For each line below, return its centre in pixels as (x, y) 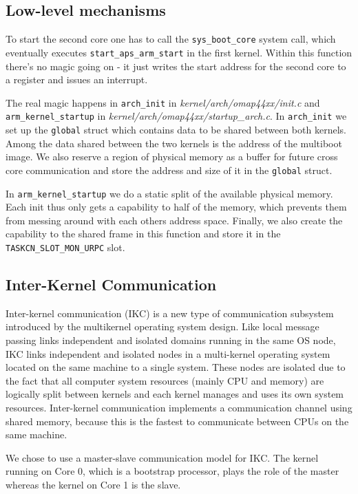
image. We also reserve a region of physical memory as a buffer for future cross (172, 157)
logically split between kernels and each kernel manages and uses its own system (175, 394)
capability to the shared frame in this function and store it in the (143, 234)
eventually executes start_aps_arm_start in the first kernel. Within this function (179, 52)
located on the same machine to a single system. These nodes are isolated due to (176, 367)
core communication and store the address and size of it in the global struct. (169, 170)
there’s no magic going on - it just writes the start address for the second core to (176, 66)
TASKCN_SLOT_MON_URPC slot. (65, 247)
